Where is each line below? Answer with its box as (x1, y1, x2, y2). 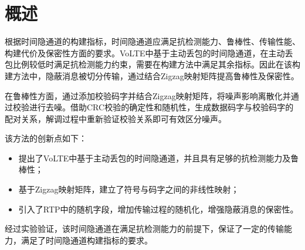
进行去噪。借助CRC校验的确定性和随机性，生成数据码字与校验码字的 (29, 101, 294, 113)
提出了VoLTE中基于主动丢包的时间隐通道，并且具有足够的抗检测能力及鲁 (18, 151, 299, 164)
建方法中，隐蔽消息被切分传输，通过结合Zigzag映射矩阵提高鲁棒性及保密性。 (5, 69, 299, 82)
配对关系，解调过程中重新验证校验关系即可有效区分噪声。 (5, 112, 226, 124)
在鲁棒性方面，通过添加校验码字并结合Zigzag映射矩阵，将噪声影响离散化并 (5, 89, 291, 102)
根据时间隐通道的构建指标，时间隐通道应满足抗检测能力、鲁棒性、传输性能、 (5, 35, 300, 48)
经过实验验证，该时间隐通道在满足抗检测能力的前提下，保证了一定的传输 (5, 222, 284, 235)
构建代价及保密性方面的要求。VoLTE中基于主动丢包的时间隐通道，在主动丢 (5, 46, 293, 59)
